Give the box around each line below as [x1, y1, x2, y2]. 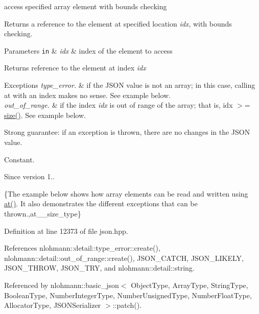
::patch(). [112, 300, 142, 310]
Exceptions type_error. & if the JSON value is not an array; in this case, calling [4, 80, 255, 90]
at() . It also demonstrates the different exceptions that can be [4, 198, 198, 209]
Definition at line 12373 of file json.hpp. [4, 225, 128, 236]
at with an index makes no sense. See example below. [4, 89, 171, 100]
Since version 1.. [4, 171, 55, 182]
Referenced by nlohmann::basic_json [4, 279, 119, 290]
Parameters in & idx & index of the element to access [4, 45, 173, 56]
